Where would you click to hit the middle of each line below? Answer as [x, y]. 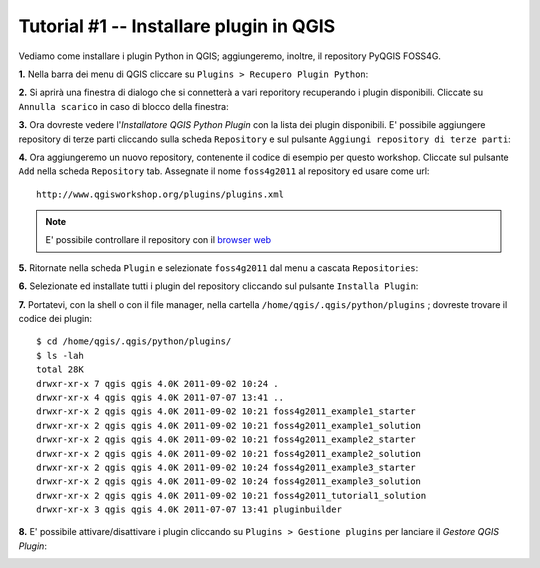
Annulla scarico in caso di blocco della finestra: [123, 106]
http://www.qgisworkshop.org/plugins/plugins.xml [160, 194]
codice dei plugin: [55, 319]
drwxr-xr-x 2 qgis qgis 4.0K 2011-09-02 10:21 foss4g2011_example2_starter [226, 439]
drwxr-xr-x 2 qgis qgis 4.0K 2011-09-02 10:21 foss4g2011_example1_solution [229, 425]
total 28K [60, 369]
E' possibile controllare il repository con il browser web [158, 240]
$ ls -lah [60, 355]
